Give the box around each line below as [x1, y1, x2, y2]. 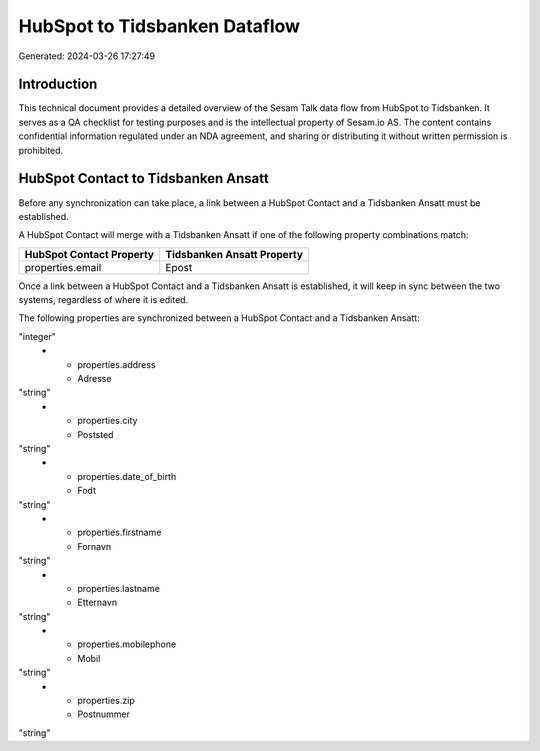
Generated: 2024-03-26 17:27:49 [18, 50, 156, 62]
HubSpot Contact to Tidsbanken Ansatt [18, 170, 269, 187]
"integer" [18, 330, 57, 342]
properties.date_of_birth [77, 470, 177, 482]
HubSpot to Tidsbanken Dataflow [18, 15, 300, 37]
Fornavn [77, 540, 112, 552]
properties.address [77, 358, 156, 370]
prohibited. [18, 144, 64, 156]
